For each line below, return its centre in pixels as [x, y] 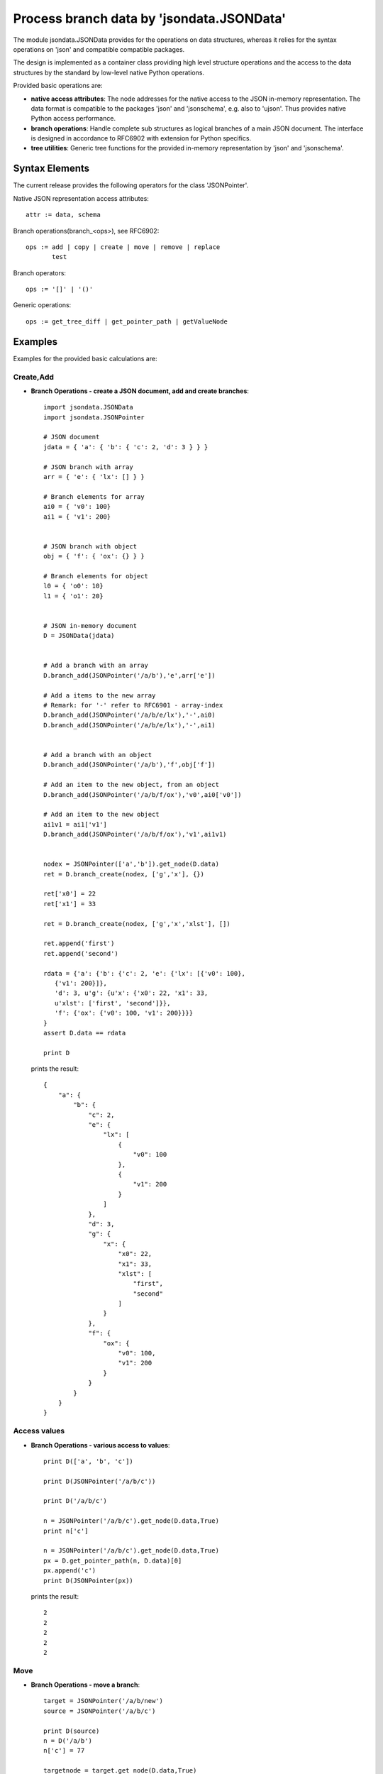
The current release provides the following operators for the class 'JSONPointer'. [131, 185]
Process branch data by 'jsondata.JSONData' [150, 18]
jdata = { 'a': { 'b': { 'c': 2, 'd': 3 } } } [126, 447]
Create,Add [34, 377]
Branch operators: [40, 272]
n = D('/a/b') [68, 1741]
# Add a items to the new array [100, 695]
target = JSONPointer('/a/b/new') [103, 1701]
